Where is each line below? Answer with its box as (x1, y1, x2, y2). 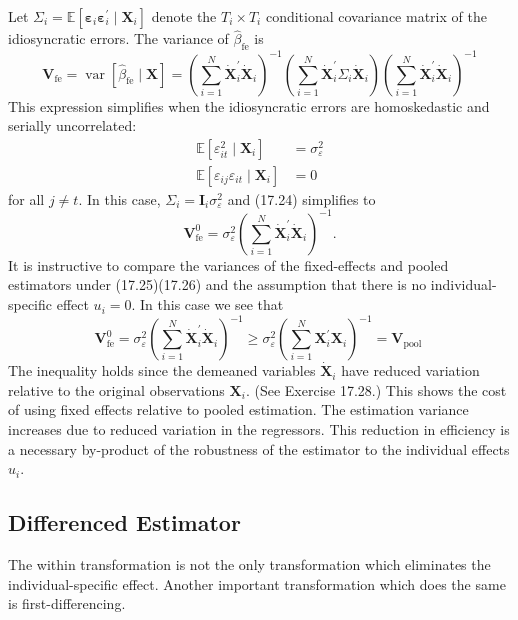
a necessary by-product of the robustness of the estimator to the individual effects (8, 438, 510, 459)
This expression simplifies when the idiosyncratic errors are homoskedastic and (8, 95, 490, 116)
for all (8, 188, 45, 209)
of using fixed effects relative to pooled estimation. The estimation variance (8, 399, 469, 420)
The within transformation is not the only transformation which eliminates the (8, 553, 491, 574)
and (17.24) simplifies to (227, 188, 376, 209)
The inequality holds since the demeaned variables (8, 360, 316, 381)
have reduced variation (341, 360, 480, 381)
